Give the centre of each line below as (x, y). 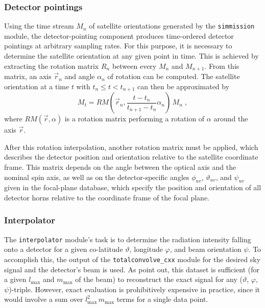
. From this (222, 66)
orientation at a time (37, 86)
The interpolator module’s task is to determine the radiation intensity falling (128, 239)
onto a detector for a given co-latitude (64, 249)
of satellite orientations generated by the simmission (172, 26)
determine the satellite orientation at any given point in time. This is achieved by (131, 56)
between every (134, 66)
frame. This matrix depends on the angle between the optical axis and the (120, 166)
